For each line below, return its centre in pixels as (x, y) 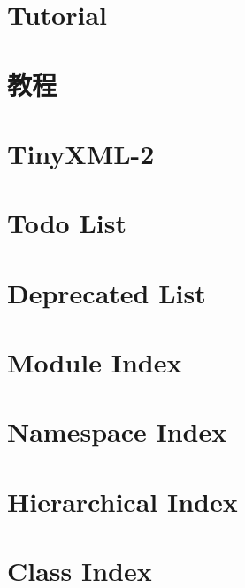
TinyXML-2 (81, 153)
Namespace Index (117, 431)
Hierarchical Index (122, 501)
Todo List (67, 223)
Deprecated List (107, 292)
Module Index (95, 362)
